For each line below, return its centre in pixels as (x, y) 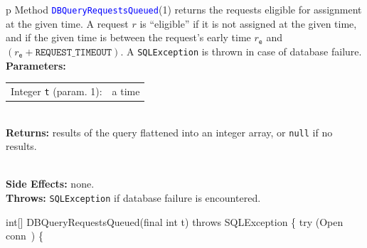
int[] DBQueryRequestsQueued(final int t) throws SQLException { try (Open (175, 221)
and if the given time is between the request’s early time (128, 37)
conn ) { (25, 236)
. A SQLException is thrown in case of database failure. (241, 51)
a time (126, 91)
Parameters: (36, 65)
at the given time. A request (67, 23)
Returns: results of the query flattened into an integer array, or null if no (169, 132)
